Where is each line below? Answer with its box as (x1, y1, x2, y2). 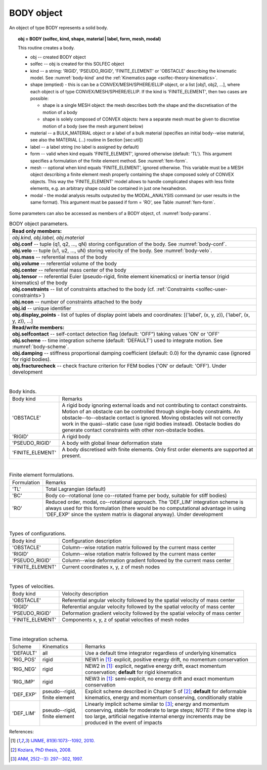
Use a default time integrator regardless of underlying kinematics (85, 649, 237, 656)
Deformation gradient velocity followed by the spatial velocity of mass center (62, 610, 241, 617)
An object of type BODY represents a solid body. (9, 25, 108, 31)
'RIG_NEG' (12, 665, 37, 672)
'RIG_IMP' (12, 678, 35, 685)
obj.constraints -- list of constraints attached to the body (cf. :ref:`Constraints (12, 286, 194, 293)
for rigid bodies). (12, 356, 51, 363)
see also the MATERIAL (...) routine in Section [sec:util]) (30, 137, 143, 143)
